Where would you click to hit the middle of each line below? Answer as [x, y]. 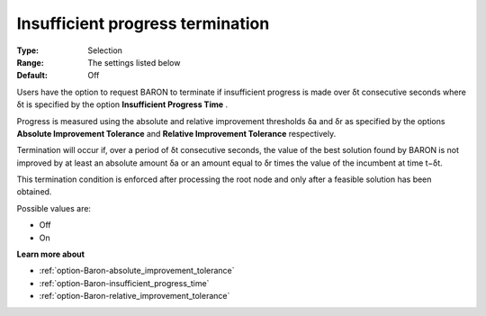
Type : [28, 50]
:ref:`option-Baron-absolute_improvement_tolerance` [137, 271]
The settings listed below [134, 62]
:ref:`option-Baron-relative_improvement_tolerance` [135, 296]
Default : [32, 76]
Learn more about [51, 254]
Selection [105, 50]
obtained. [34, 192]
